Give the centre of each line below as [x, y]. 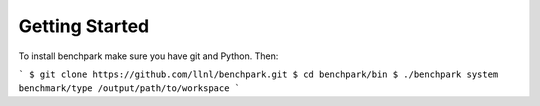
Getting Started [84, 26]
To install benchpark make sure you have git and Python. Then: [148, 56]
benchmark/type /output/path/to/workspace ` [129, 88]
